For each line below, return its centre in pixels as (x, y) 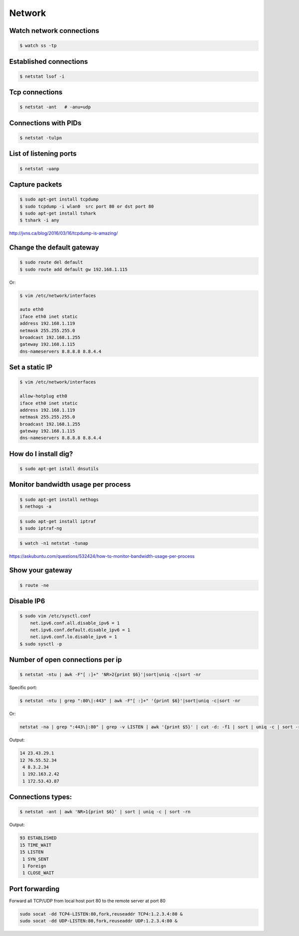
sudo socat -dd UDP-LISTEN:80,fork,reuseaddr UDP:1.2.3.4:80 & (99, 921)
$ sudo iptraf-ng (41, 528)
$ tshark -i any (40, 220)
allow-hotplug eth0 (43, 396)
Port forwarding (34, 889)
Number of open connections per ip (66, 660)
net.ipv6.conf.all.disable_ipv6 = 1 (75, 623)
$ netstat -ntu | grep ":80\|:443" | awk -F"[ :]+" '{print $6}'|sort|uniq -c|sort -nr (130, 701)
